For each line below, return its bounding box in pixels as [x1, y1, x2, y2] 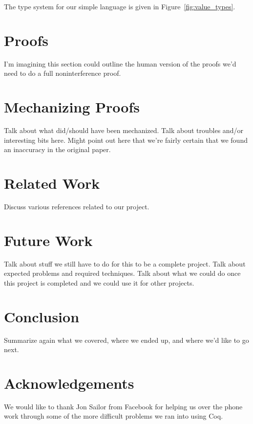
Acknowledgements [4, 373, 134, 393]
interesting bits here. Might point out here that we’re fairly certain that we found [4, 134, 248, 145]
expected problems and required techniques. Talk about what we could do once [4, 268, 241, 278]
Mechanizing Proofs [4, 97, 140, 117]
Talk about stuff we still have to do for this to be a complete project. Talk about [4, 258, 246, 268]
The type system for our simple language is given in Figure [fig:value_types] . [4, 1, 235, 11]
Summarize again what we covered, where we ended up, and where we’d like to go [4, 335, 249, 345]
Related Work [4, 173, 100, 193]
